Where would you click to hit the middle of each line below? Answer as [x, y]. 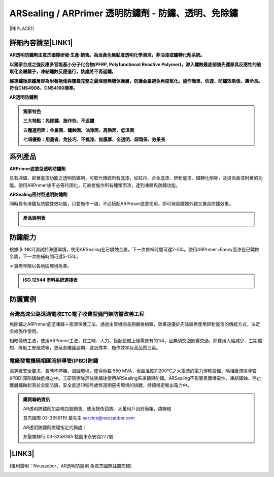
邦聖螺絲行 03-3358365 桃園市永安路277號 [68, 437]
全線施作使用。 [25, 331]
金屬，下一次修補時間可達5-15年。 [45, 256]
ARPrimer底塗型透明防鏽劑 [38, 168]
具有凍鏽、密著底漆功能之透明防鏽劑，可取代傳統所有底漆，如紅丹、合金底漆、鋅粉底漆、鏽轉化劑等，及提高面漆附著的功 [136, 178]
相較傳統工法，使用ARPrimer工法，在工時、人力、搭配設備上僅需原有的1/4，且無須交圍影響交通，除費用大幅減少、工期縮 [136, 340]
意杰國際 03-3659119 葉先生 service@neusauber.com [79, 418]
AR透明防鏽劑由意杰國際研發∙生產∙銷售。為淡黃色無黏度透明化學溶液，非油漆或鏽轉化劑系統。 [107, 55]
